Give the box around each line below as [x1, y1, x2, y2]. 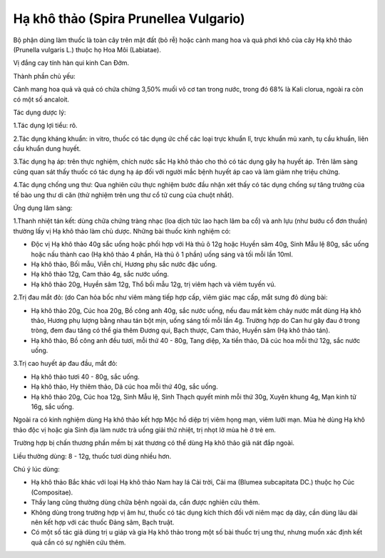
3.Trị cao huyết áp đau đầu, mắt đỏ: [13, 359, 118, 368]
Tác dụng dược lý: [13, 108, 66, 116]
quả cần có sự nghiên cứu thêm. [31, 538, 126, 547]
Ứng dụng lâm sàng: [13, 204, 73, 212]
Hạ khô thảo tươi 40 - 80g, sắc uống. [31, 372, 140, 381]
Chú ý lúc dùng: [13, 465, 60, 473]
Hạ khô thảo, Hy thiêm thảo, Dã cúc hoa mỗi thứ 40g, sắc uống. [31, 382, 218, 391]
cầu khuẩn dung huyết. [13, 144, 81, 153]
